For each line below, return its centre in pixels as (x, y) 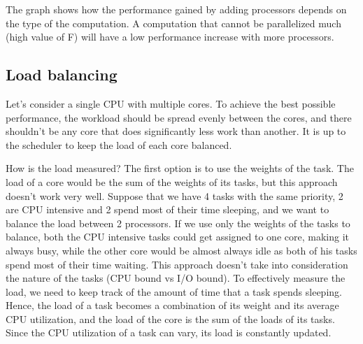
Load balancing (62, 74)
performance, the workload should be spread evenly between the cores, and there (179, 117)
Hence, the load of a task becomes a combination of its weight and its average (172, 305)
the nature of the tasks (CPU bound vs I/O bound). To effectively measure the (176, 278)
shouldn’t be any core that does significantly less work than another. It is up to (176, 131)
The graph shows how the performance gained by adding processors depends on (176, 9)
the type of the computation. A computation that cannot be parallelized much (173, 23)
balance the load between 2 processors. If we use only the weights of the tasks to (178, 223)
